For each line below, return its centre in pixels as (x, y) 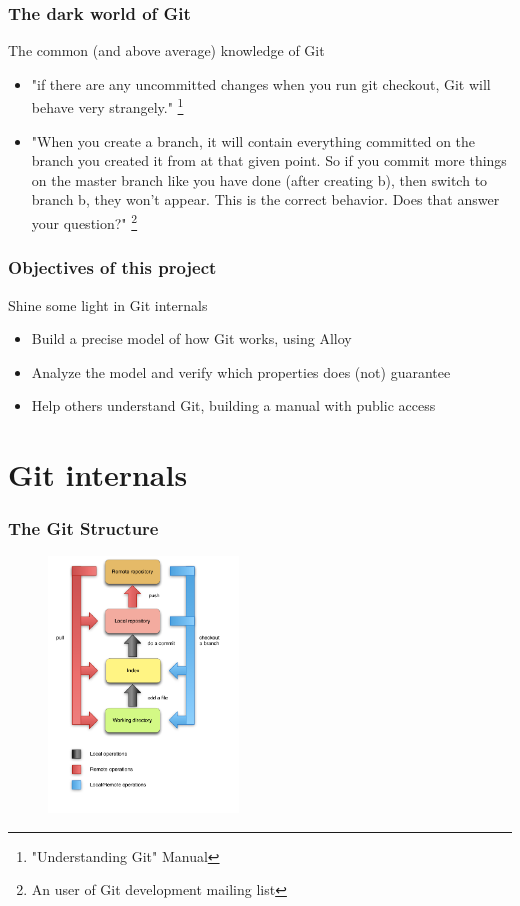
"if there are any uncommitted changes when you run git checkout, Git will (261, 83)
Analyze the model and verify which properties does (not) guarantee (241, 371)
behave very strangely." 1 (107, 106)
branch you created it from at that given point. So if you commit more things (269, 160)
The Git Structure (83, 528)
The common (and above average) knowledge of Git (166, 50)
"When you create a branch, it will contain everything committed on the (253, 140)
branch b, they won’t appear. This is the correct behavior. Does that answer (265, 199)
